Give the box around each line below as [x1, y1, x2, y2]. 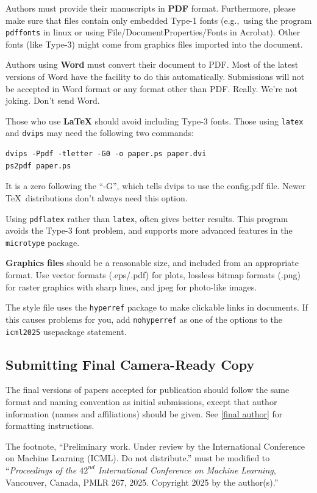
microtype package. [5, 236, 80, 248]
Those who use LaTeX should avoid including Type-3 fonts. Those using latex [5, 114, 304, 127]
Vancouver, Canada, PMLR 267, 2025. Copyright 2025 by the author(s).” [5, 475, 279, 488]
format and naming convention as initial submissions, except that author [5, 395, 277, 408]
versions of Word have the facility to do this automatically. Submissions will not [5, 70, 305, 83]
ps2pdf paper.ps [5, 161, 71, 170]
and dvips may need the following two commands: [5, 126, 194, 139]
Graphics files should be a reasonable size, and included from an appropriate [5, 256, 299, 269]
